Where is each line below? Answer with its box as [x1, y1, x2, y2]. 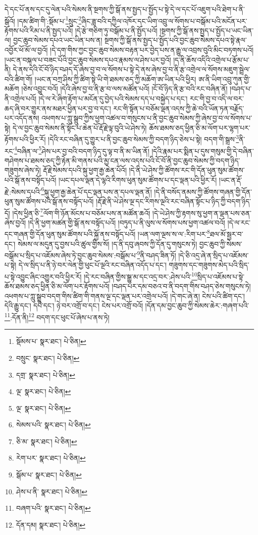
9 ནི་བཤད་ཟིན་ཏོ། [137, 249, 176, 260]
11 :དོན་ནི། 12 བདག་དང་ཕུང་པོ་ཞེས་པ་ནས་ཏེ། [4, 311, 110, 322]
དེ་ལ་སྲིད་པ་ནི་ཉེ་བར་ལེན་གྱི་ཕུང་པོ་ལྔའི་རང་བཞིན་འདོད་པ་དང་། [18, 260, 167, 270]
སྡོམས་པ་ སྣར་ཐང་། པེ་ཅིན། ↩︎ [16, 336, 86, 346]
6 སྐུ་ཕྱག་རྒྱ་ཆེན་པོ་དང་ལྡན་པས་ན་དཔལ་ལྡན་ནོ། [41, 185, 152, 197]
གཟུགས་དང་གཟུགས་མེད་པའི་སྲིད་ [168, 260, 250, 270]
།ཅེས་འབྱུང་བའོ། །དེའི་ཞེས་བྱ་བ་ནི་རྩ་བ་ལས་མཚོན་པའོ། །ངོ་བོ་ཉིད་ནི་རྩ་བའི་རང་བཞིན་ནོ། [21, 83, 228, 94]
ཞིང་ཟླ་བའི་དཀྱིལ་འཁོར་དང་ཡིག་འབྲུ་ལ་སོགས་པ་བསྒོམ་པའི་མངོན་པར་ [81, 15, 248, 26]
